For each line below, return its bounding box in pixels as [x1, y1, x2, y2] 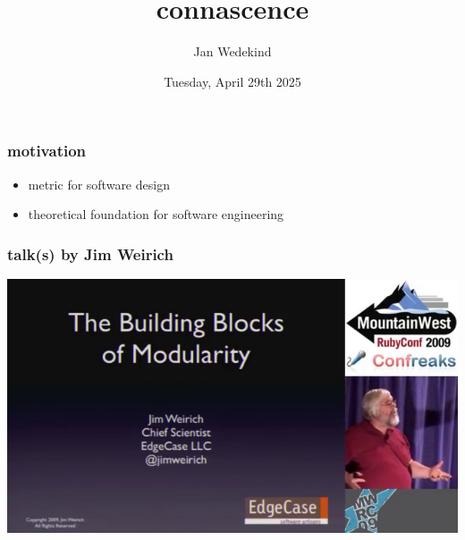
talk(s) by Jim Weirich [7, 242, 173, 265]
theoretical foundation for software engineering [28, 205, 284, 224]
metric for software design [28, 174, 170, 193]
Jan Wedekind [193, 42, 272, 61]
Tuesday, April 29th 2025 [164, 72, 301, 90]
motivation [7, 139, 87, 162]
